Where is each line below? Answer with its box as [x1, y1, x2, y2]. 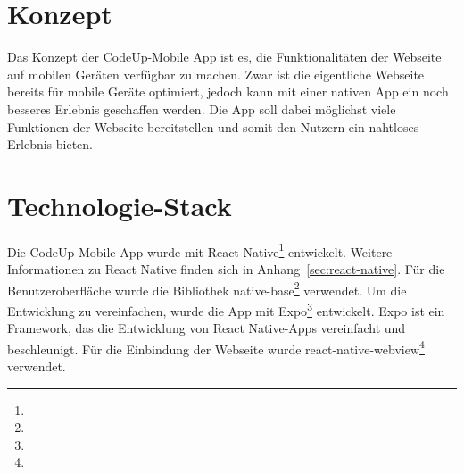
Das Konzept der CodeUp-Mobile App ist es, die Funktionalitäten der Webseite [7, 47, 442, 66]
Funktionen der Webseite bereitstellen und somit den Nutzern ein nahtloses [7, 117, 419, 136]
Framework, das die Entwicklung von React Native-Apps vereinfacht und [7, 319, 406, 337]
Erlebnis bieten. [7, 135, 93, 154]
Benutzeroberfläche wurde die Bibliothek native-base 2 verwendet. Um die [7, 278, 407, 299]
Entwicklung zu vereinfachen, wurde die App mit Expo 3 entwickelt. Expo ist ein [7, 298, 445, 320]
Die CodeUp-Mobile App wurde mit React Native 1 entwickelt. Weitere [7, 239, 393, 261]
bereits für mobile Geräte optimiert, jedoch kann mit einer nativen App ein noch [7, 82, 449, 101]
